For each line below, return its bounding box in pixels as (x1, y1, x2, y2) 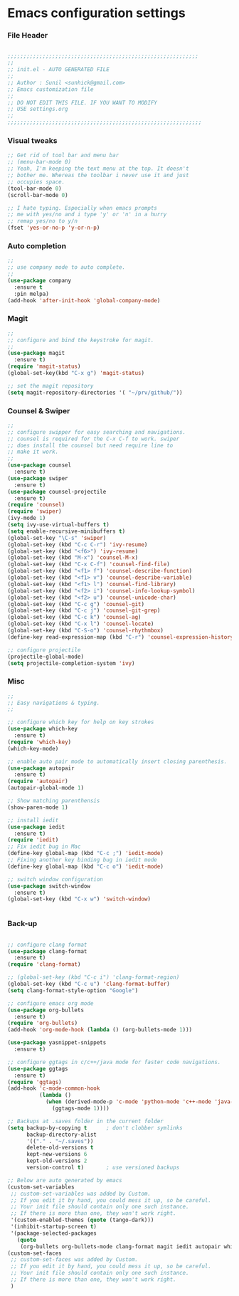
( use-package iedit (7, 823, 65, 830)
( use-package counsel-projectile (7, 488, 107, 495)
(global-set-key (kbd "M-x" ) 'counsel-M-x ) (7, 554, 139, 561)
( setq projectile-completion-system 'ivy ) (7, 659, 135, 666)
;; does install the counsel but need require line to (7, 442, 174, 449)
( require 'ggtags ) (7, 1078, 62, 1085)
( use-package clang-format (7, 947, 87, 955)
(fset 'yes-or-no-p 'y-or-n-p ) (7, 224, 100, 232)
